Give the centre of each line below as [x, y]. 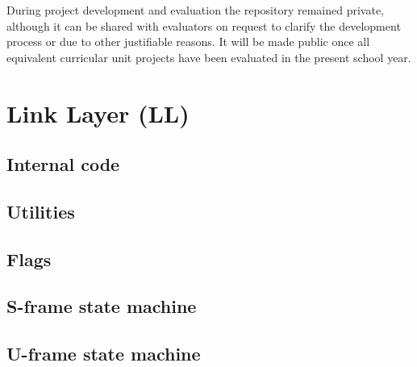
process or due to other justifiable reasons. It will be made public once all [188, 42]
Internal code [63, 164]
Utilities [41, 211]
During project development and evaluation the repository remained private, [195, 10]
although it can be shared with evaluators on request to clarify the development [204, 25]
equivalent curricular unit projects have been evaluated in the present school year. [209, 57]
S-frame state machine [102, 306]
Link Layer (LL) [98, 113]
